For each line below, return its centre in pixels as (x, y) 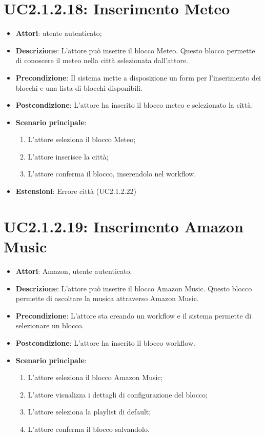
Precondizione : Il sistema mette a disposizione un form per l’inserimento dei (138, 77)
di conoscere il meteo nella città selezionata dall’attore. (102, 60)
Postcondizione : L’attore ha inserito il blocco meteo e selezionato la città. (134, 105)
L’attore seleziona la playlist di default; (89, 412)
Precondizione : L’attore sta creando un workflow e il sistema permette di (134, 315)
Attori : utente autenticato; (59, 33)
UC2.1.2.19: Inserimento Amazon (124, 226)
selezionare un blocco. (50, 325)
